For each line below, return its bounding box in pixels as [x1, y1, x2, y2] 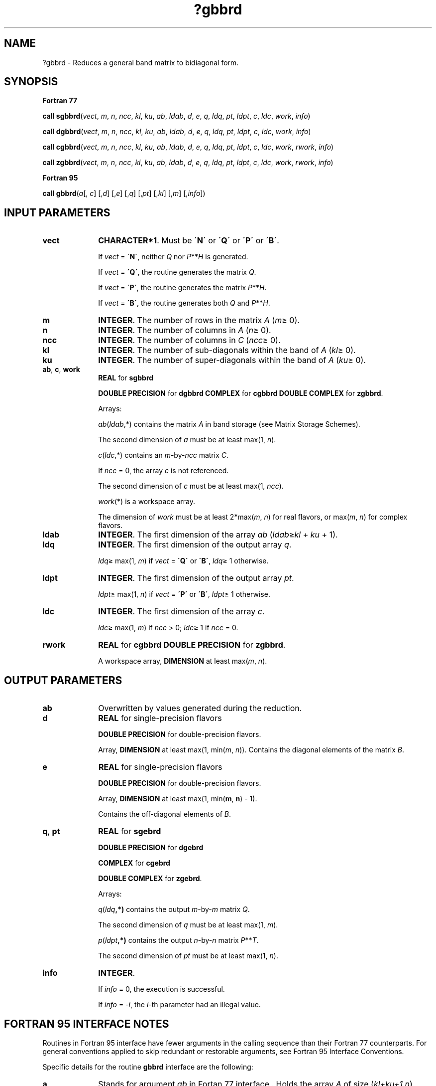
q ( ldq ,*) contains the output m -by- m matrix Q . [98, 905, 250, 914]
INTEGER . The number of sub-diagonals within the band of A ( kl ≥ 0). [98, 345, 356, 356]
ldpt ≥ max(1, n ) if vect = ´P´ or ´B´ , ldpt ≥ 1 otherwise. [98, 590, 270, 599]
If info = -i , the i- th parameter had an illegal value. [98, 1000, 261, 1009]
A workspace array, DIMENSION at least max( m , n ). [98, 657, 267, 666]
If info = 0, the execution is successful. [98, 985, 225, 994]
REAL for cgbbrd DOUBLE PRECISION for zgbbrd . [98, 640, 286, 650]
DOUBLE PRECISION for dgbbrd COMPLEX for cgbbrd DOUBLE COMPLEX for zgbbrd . [98, 389, 383, 398]
